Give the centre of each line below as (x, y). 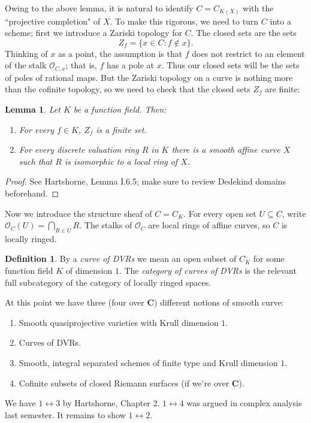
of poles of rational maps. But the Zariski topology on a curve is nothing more (149, 77)
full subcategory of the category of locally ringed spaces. (108, 282)
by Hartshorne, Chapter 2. (111, 403)
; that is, (81, 65)
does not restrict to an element (248, 53)
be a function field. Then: (120, 109)
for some (269, 259)
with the (258, 8)
